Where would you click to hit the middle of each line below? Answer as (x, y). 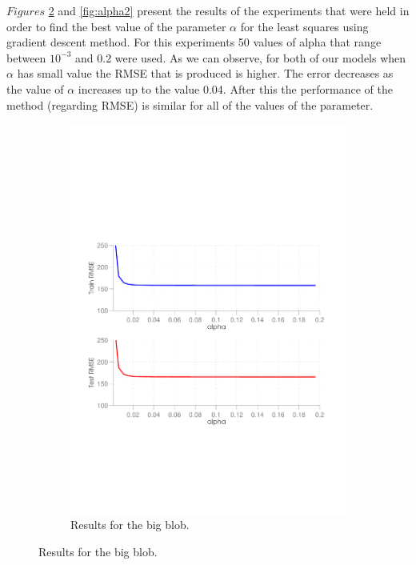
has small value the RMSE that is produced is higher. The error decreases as (205, 73)
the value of (35, 88)
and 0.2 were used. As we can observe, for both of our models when (241, 57)
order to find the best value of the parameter (116, 26)
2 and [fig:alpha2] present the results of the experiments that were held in (229, 10)
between (26, 57)
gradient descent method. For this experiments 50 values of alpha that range (194, 42)
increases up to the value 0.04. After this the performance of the (235, 88)
